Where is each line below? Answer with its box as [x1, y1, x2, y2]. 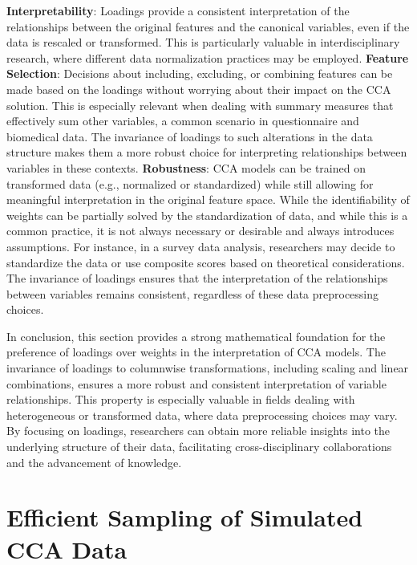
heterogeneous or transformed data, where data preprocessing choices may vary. [6, 406, 398, 423]
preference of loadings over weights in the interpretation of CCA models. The [6, 343, 386, 360]
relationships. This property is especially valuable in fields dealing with [6, 391, 355, 408]
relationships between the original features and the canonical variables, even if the [6, 18, 410, 35]
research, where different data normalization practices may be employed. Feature [6, 49, 409, 66]
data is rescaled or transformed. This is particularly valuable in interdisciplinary [6, 34, 400, 51]
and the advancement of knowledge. [6, 453, 182, 470]
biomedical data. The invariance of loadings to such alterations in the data [6, 128, 373, 144]
